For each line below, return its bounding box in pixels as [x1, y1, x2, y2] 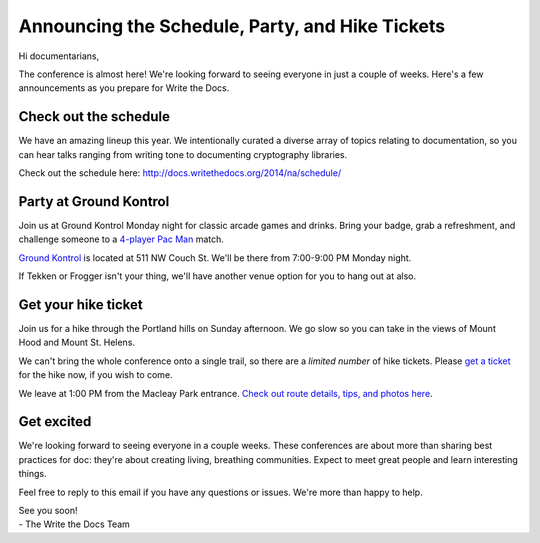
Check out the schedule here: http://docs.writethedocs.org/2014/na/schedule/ [18, 167, 342, 179]
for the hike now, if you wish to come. [18, 369, 174, 381]
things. [18, 468, 47, 480]
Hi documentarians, [18, 50, 100, 62]
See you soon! [18, 505, 78, 517]
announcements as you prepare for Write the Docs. [18, 82, 230, 94]
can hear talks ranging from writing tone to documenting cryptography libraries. [18, 148, 348, 160]
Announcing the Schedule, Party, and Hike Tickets [18, 15, 446, 37]
